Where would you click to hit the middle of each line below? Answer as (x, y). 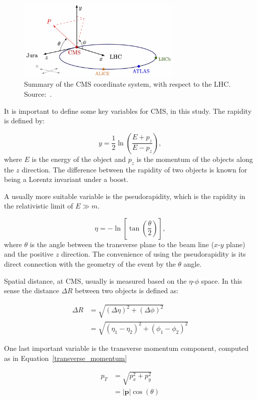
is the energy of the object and (79, 159)
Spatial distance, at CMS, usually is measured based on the (95, 280)
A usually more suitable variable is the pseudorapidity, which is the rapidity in (125, 196)
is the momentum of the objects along (195, 159)
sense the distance (32, 290)
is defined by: (24, 121)
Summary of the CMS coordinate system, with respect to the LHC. (127, 84)
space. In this (222, 280)
